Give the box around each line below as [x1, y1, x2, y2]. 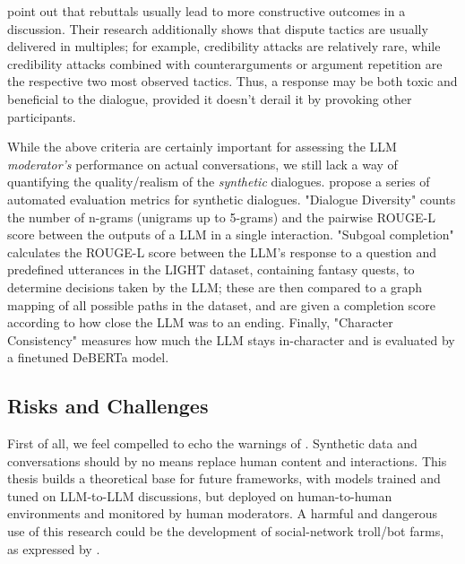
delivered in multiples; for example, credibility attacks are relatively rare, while [7, 37, 441, 56]
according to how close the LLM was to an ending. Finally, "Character [7, 313, 393, 332]
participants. [7, 107, 76, 126]
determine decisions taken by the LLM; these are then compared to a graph [7, 277, 423, 296]
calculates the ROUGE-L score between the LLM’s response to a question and [7, 242, 437, 261]
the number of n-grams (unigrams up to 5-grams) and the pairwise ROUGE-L [7, 207, 435, 226]
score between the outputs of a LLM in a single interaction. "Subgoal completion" [7, 225, 454, 244]
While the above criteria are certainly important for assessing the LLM [7, 137, 397, 156]
